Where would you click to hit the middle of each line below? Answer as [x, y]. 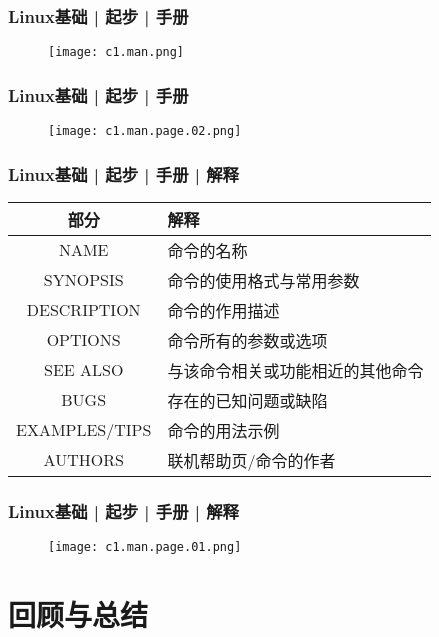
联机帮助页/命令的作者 [251, 460]
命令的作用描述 [223, 310]
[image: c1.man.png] [116, 52]
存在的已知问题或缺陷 [247, 400]
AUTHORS [83, 460]
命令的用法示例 [223, 430]
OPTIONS [83, 340]
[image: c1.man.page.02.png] [145, 131]
